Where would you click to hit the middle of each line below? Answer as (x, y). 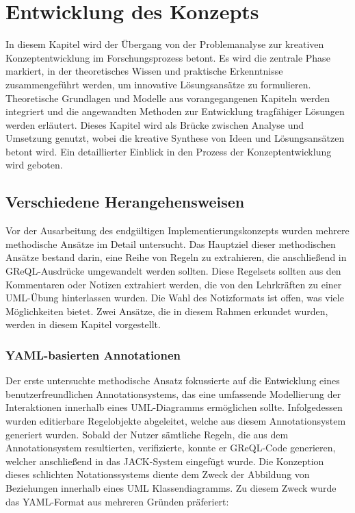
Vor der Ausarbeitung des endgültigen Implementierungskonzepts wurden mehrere (177, 230)
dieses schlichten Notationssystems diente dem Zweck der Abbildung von (158, 474)
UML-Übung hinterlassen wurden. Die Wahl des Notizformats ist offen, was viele (175, 298)
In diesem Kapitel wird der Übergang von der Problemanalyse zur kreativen (165, 44)
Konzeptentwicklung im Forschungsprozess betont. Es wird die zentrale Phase (168, 57)
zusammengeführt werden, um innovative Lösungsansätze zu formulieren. (158, 84)
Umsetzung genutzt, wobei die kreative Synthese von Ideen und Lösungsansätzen (175, 138)
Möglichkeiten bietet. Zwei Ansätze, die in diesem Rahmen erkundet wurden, (167, 311)
